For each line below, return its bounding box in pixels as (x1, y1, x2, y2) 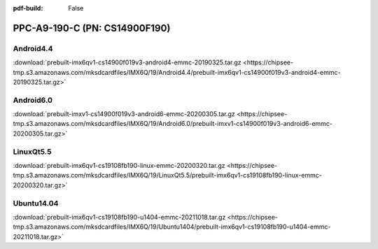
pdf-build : (13, 4, 43, 12)
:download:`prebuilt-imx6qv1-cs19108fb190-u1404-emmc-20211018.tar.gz (13, 213, 226, 221)
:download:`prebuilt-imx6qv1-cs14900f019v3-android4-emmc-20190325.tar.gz (13, 58, 241, 66)
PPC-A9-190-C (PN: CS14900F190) (13, 22, 171, 34)
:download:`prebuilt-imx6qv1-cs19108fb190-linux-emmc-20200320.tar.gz (13, 162, 225, 169)
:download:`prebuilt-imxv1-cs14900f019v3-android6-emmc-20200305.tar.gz (13, 110, 236, 118)
